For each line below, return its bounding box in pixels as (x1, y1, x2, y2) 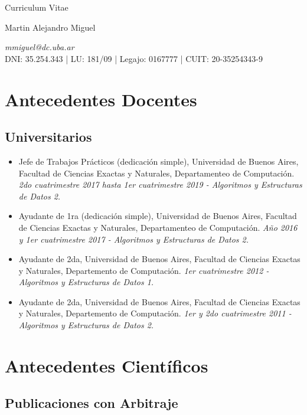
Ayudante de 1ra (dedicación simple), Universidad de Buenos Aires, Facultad (18, 210, 297, 222)
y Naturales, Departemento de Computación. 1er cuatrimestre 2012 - (18, 264, 269, 276)
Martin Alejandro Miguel (5, 21, 96, 33)
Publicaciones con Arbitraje (5, 394, 178, 412)
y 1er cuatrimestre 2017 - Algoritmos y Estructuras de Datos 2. (18, 233, 249, 245)
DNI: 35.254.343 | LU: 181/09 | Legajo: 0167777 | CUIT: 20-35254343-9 (5, 52, 263, 64)
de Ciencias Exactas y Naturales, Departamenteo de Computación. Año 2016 (18, 221, 298, 233)
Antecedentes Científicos (5, 353, 208, 377)
